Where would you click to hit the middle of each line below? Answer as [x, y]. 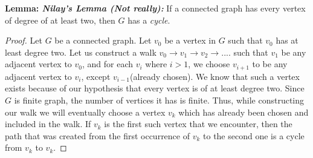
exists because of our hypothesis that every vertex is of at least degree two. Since [155, 88]
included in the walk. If [48, 124]
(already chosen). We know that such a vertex [215, 76]
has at [287, 40]
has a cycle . [149, 20]
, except [96, 76]
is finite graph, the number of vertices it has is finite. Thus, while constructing [159, 100]
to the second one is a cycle [254, 135]
